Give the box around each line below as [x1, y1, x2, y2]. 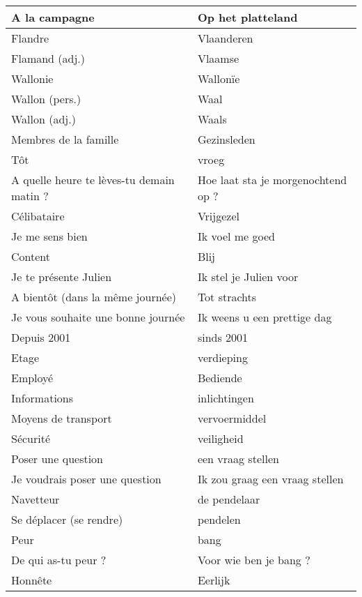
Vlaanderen [197, 30, 253, 46]
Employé [11, 370, 54, 386]
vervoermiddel [197, 410, 267, 426]
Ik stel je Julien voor [197, 269, 299, 285]
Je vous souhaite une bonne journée [11, 309, 185, 325]
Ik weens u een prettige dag [197, 309, 332, 325]
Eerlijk [197, 572, 230, 588]
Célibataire [11, 208, 65, 224]
